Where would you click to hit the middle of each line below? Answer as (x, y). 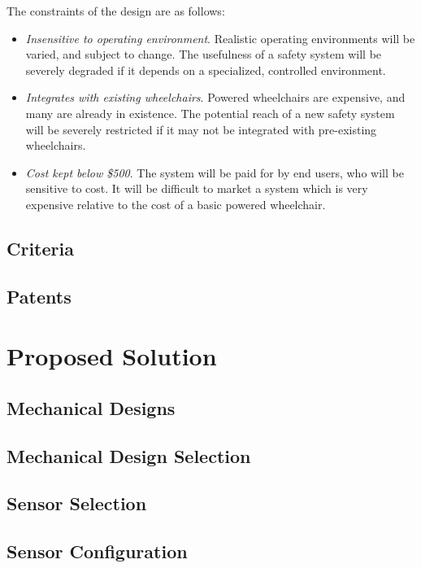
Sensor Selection (77, 503)
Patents (39, 296)
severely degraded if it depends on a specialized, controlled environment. (206, 70)
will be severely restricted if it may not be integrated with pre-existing (201, 129)
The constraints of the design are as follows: (116, 11)
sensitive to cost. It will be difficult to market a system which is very (197, 188)
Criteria (40, 248)
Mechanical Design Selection (129, 455)
